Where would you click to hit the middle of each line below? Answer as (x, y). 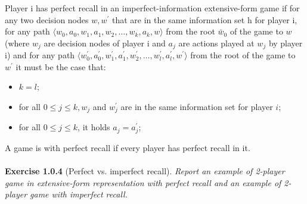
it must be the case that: (61, 66)
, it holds (94, 127)
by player (286, 43)
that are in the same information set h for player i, (204, 19)
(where (17, 43)
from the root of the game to (243, 55)
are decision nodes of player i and (105, 43)
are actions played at (216, 43)
